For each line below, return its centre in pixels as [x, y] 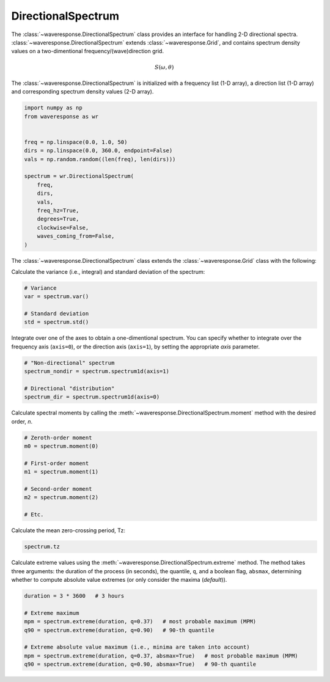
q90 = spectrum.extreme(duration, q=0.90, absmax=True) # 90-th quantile [140, 664]
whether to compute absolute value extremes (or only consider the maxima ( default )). [119, 579]
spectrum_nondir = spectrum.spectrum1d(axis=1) [97, 372]
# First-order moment [57, 463]
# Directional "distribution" [69, 388]
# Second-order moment [58, 489]
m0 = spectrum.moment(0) [61, 446]
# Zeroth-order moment [58, 438]
